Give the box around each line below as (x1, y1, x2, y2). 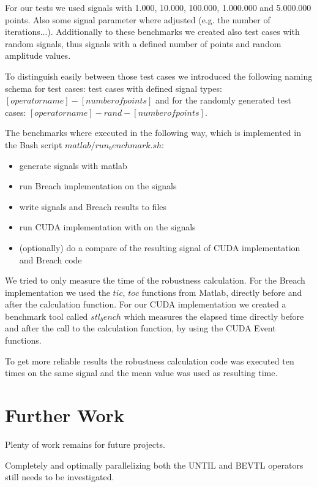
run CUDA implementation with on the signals (19, 221, 196, 233)
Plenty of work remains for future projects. (5, 437, 165, 450)
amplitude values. (5, 49, 71, 62)
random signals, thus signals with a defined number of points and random (5, 37, 282, 50)
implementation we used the (5, 285, 110, 298)
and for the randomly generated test (155, 94, 291, 107)
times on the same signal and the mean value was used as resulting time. (5, 366, 278, 379)
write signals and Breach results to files (19, 200, 167, 213)
